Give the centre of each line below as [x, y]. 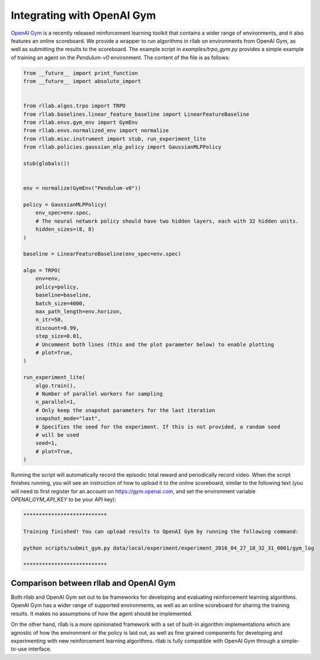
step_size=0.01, [59, 336]
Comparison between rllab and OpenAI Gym [93, 583]
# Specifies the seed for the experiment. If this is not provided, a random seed [158, 427]
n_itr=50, [50, 320]
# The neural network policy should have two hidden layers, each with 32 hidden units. [167, 221]
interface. [40, 649]
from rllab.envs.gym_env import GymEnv [80, 123]
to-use [19, 649]
